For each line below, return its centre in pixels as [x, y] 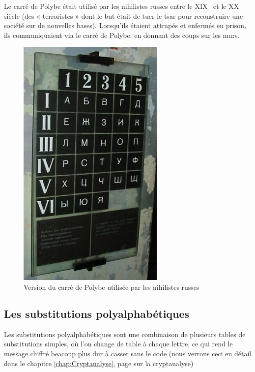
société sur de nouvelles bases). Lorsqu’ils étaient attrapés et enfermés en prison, [125, 25]
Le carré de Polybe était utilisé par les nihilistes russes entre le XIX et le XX [122, 6]
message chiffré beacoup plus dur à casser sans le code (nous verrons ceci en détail [128, 353]
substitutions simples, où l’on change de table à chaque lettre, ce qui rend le [118, 344]
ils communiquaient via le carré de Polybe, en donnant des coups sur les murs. [122, 35]
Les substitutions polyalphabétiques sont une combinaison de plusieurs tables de [125, 334]
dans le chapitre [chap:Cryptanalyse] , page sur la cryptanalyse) [99, 363]
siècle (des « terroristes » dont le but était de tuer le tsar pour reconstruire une [124, 15]
